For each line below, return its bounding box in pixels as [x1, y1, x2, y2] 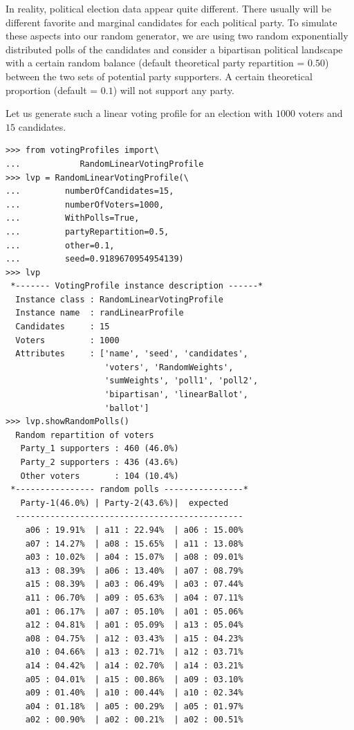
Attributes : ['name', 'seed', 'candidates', [15, 349, 248, 359]
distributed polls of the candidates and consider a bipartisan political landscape [6, 42, 343, 56]
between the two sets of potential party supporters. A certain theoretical [6, 69, 313, 83]
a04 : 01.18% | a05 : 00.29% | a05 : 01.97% [25, 701, 243, 711]
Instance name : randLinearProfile [15, 308, 184, 318]
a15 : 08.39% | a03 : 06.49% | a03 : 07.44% [25, 579, 243, 590]
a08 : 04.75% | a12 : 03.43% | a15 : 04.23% [25, 633, 243, 644]
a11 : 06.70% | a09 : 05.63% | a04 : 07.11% [25, 592, 243, 603]
